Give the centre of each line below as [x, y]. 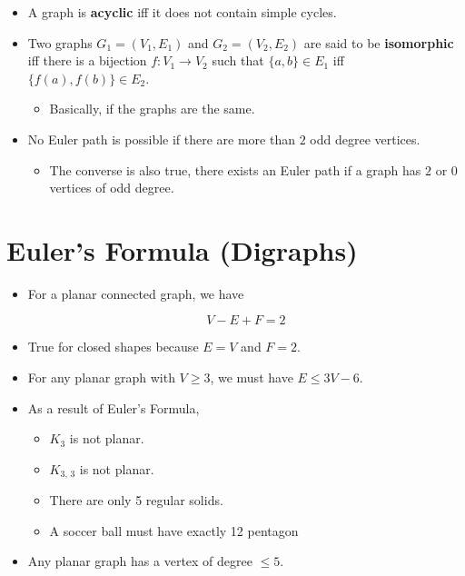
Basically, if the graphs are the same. [152, 109]
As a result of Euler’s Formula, [114, 407]
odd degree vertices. [365, 139]
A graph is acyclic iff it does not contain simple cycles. [182, 12]
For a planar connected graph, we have [136, 293]
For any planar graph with [101, 377]
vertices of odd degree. [112, 188]
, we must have [252, 377]
